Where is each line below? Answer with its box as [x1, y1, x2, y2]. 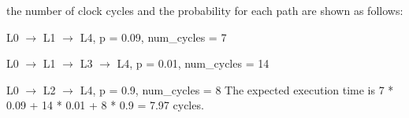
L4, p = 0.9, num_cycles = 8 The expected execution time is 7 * [80, 81, 394, 98]
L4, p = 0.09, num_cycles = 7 [80, 28, 227, 45]
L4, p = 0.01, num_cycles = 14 [117, 55, 270, 72]
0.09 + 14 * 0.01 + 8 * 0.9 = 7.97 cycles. [6, 97, 204, 113]
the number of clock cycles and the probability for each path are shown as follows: [6, 2, 403, 18]
